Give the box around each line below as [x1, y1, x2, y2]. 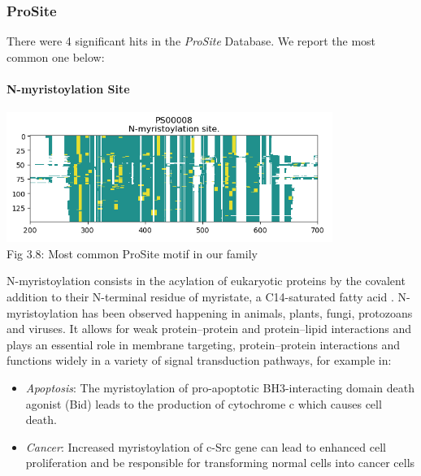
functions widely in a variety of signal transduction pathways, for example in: [7, 352, 392, 369]
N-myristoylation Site [7, 80, 130, 97]
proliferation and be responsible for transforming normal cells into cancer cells [25, 454, 415, 471]
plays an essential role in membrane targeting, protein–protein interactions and [7, 335, 400, 353]
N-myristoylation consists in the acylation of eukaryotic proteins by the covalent [7, 272, 406, 289]
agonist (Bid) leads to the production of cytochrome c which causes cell [25, 395, 382, 412]
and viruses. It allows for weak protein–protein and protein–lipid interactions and [7, 320, 411, 337]
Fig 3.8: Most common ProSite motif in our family [7, 244, 258, 262]
